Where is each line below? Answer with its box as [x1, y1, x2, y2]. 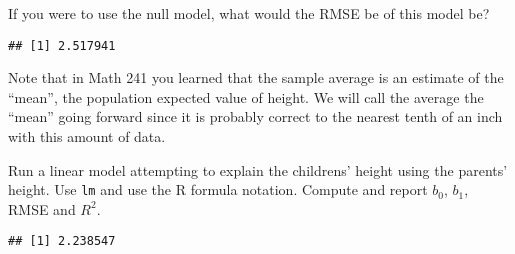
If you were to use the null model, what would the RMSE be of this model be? [8, 3, 490, 23]
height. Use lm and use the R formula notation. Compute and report [8, 179, 428, 200]
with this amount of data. [8, 126, 166, 147]
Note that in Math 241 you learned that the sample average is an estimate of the [8, 67, 504, 88]
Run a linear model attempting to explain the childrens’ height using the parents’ [8, 159, 508, 180]
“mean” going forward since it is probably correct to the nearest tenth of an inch [8, 106, 503, 127]
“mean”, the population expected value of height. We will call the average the [8, 86, 484, 107]
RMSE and [8, 198, 76, 219]
